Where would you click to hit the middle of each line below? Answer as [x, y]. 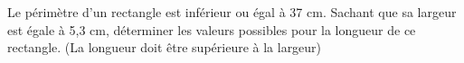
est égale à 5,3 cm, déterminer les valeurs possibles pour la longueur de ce [212, 29]
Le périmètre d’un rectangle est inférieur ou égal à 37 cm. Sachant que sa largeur [232, 12]
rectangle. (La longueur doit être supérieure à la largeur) [165, 47]
